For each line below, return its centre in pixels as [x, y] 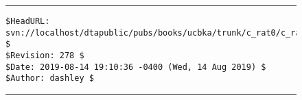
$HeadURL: [28, 21]
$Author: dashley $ [50, 78]
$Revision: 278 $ [45, 55]
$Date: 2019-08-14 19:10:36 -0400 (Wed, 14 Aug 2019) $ [136, 67]
